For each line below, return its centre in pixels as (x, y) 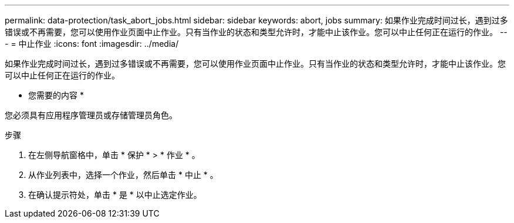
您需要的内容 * (56, 95)
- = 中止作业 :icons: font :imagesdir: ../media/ (92, 44)
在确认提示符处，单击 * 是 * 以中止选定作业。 (115, 195)
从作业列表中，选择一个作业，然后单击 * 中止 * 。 (123, 175)
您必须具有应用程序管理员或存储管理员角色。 (91, 115)
